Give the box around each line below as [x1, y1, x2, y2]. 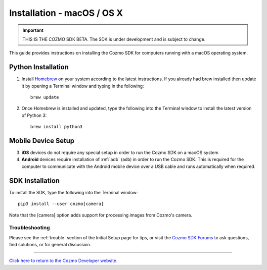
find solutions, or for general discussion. [9, 242, 91, 248]
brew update [30, 95, 59, 100]
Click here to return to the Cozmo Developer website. [9, 258, 118, 264]
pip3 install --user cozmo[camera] [18, 201, 104, 207]
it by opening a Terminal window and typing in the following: [21, 83, 144, 89]
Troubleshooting [9, 224, 50, 231]
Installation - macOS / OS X [9, 7, 123, 18]
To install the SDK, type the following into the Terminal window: [9, 189, 138, 195]
